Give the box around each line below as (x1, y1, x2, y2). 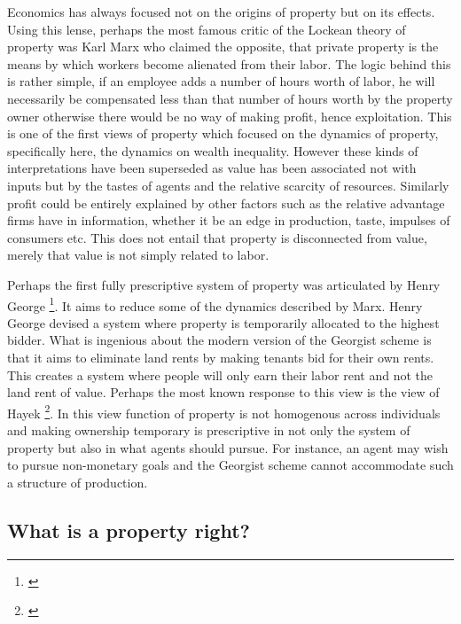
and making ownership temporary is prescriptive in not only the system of (7, 420, 410, 439)
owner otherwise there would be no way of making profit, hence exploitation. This (7, 106, 452, 125)
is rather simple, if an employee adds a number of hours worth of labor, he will (7, 72, 435, 90)
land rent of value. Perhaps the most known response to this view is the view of (7, 383, 440, 402)
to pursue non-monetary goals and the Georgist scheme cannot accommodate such (7, 456, 454, 474)
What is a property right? (7, 516, 250, 543)
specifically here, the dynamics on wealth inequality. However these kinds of (7, 141, 418, 160)
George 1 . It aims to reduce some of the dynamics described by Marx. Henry (7, 293, 423, 315)
